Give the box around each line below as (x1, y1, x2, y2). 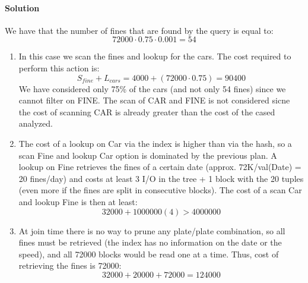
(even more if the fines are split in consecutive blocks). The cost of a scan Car (18, 184, 302, 196)
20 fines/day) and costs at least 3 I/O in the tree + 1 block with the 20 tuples (18, 172, 304, 184)
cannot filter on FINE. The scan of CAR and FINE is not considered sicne (18, 94, 290, 106)
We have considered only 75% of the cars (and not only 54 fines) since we (18, 82, 286, 95)
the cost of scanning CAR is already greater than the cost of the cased (18, 105, 275, 118)
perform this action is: (18, 61, 100, 74)
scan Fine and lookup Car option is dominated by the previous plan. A (18, 149, 277, 161)
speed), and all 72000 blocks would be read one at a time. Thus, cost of (18, 247, 279, 260)
